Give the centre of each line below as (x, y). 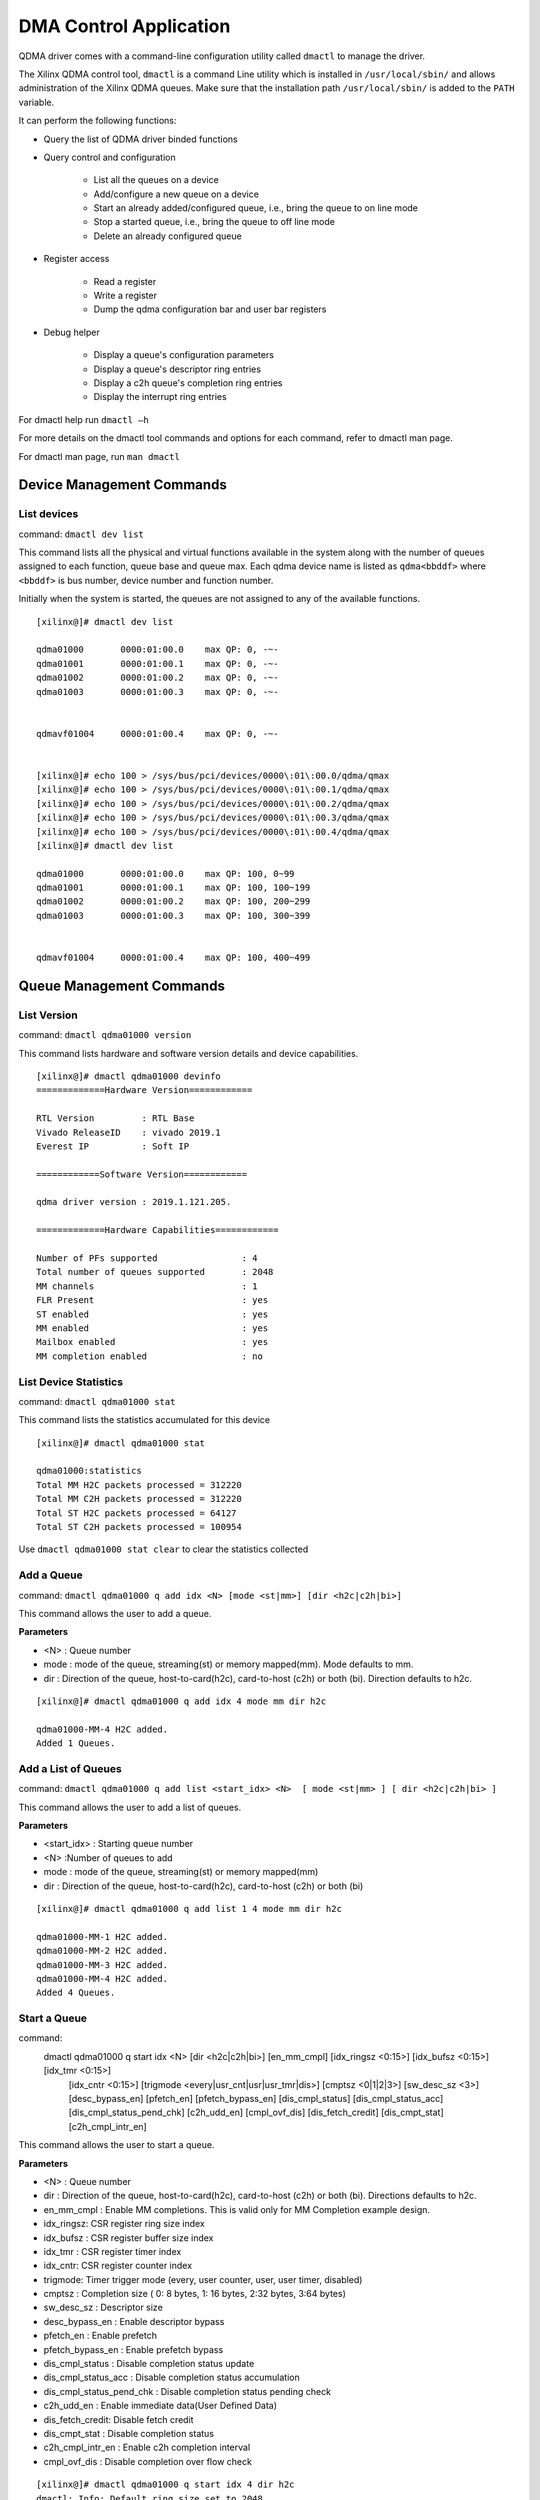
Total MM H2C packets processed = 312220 (139, 1484)
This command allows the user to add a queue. (115, 1613)
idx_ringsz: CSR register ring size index (124, 2224)
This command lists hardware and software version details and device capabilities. (188, 1053)
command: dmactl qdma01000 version (105, 1035)
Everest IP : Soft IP (113, 1146)
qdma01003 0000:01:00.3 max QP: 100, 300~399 (173, 915)
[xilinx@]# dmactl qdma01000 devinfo (129, 1076)
